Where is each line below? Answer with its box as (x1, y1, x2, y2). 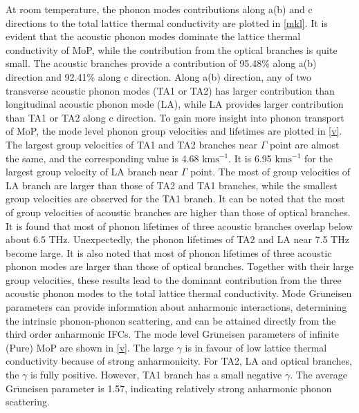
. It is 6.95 (228, 151, 272, 165)
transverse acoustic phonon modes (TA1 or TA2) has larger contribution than (6, 83, 335, 97)
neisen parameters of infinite (219, 327, 339, 341)
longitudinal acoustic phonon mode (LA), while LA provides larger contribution (6, 97, 344, 111)
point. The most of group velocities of (190, 164, 351, 179)
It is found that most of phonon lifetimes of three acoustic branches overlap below (6, 218, 353, 233)
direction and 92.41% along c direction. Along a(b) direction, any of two (6, 69, 311, 84)
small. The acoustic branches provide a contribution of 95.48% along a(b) (6, 56, 317, 70)
